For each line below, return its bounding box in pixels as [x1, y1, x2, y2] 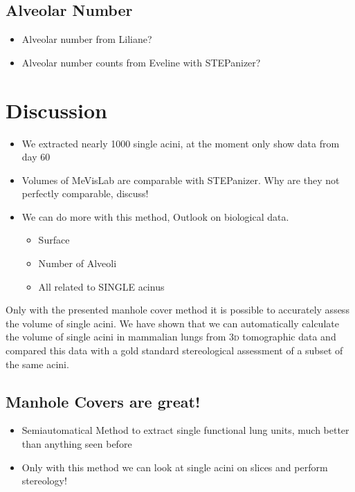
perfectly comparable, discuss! [21, 186, 149, 201]
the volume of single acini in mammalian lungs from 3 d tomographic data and [6, 329, 336, 344]
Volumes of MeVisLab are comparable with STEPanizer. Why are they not [21, 172, 340, 187]
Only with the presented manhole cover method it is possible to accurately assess [6, 302, 349, 317]
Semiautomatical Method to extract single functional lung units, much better [21, 423, 349, 437]
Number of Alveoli [38, 256, 117, 271]
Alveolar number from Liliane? [21, 32, 152, 46]
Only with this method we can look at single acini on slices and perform [21, 459, 328, 474]
